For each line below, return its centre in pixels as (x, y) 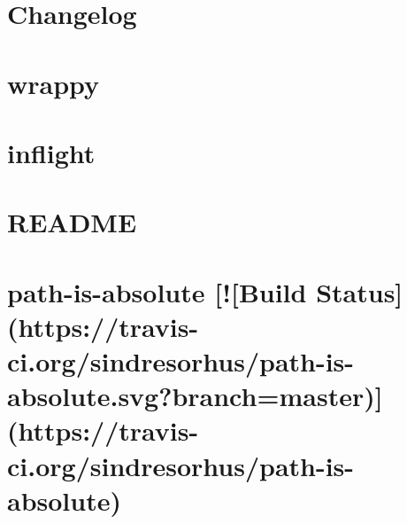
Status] (360, 291)
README (72, 222)
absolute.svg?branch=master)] (195, 396)
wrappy (54, 83)
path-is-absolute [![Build (157, 291)
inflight (51, 152)
